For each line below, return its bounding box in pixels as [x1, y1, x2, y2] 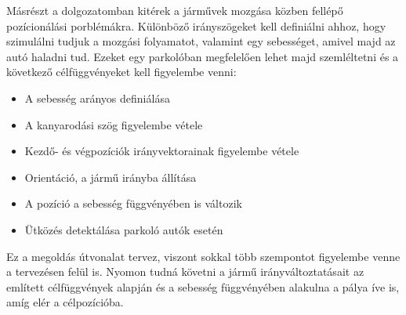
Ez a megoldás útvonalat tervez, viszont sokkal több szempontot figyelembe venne [6, 248, 401, 264]
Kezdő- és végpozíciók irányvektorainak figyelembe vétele [24, 143, 299, 159]
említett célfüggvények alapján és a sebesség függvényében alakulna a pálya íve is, [6, 278, 400, 295]
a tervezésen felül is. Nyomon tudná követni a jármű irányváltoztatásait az [6, 263, 364, 280]
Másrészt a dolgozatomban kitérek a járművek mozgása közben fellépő [6, 2, 343, 18]
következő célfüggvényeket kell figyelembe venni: [6, 63, 237, 80]
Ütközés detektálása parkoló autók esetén [24, 221, 223, 237]
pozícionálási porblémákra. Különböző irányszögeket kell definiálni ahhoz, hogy [6, 17, 386, 34]
